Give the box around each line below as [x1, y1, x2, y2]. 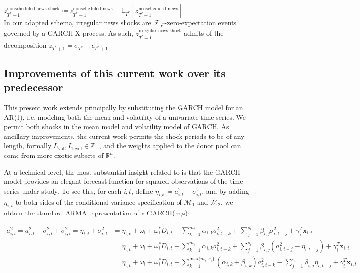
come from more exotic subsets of [4, 150, 104, 160]
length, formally [4, 140, 52, 151]
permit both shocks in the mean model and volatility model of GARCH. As [4, 121, 229, 132]
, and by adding [202, 185, 249, 195]
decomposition [4, 39, 47, 50]
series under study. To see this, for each [4, 185, 122, 195]
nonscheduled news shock [7, 6, 60, 11]
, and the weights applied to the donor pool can [99, 140, 241, 151]
